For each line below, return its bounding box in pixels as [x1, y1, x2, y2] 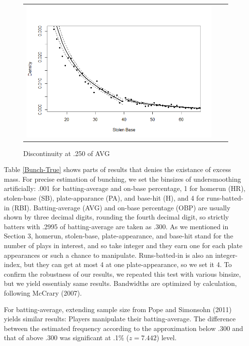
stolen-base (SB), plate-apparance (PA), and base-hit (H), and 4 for [4, 193, 205, 203]
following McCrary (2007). [4, 288, 82, 298]
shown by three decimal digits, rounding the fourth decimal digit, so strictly [4, 212, 229, 222]
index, [4, 259, 22, 269]
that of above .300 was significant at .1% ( [4, 332, 129, 343]
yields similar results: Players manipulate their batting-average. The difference [4, 314, 236, 324]
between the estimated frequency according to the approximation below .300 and [4, 323, 243, 333]
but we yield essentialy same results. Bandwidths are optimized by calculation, [4, 278, 237, 288]
